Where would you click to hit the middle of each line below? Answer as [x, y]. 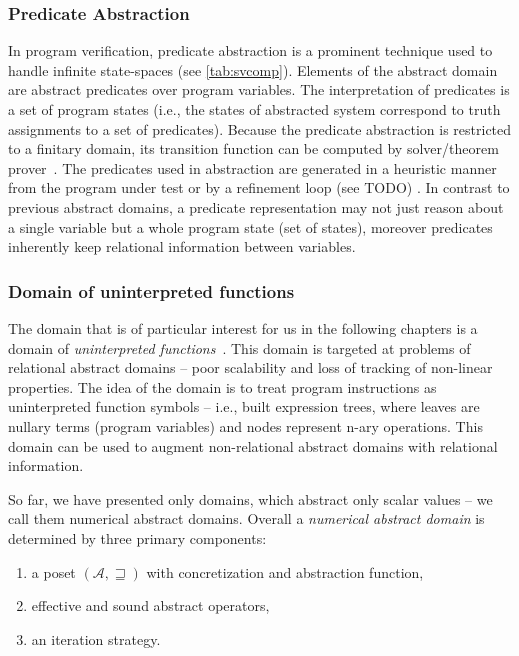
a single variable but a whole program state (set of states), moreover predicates [250, 226]
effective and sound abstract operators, [150, 605]
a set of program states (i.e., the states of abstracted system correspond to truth [254, 109]
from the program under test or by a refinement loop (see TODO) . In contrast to [259, 187]
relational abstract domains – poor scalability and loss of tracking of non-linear [250, 367]
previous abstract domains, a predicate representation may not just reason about [256, 206]
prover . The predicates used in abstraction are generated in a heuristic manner [252, 167]
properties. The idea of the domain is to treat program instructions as [222, 386]
